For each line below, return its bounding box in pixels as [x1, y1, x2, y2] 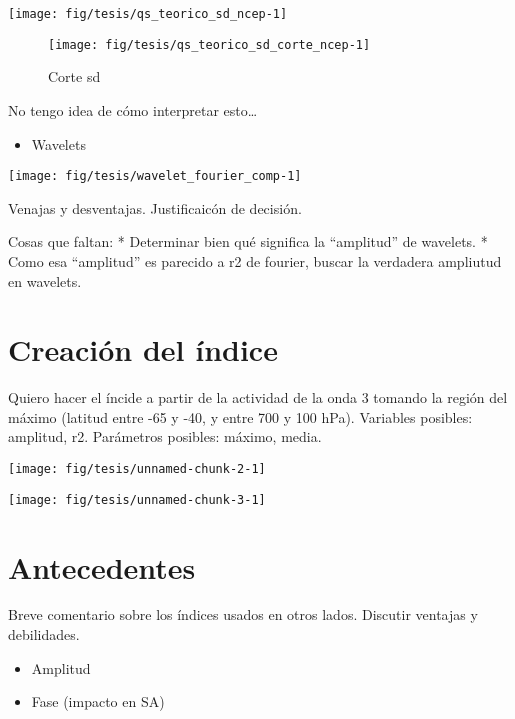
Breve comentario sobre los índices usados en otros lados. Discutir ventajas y [8, 604, 478, 625]
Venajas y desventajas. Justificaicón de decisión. [8, 197, 302, 218]
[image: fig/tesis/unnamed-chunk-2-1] [8, 462, 266, 477]
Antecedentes [8, 546, 196, 587]
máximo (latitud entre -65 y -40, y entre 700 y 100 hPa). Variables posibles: [8, 406, 473, 427]
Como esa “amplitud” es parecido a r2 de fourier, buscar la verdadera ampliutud [8, 250, 502, 271]
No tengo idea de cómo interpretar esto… [8, 99, 258, 120]
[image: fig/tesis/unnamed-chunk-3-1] [8, 492, 266, 507]
